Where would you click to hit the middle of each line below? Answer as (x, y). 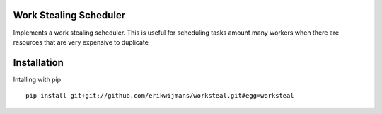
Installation (38, 63)
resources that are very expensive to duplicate (81, 42)
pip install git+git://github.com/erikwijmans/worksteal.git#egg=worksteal (160, 96)
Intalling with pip (37, 79)
